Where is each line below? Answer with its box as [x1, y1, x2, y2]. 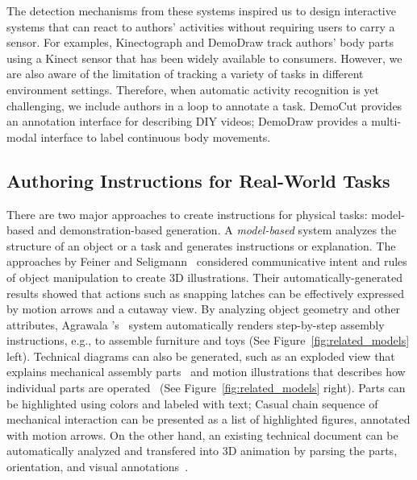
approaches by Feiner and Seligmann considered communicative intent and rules [6, 253, 407, 270]
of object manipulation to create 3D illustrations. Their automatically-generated [6, 268, 402, 285]
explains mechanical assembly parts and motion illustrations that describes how [6, 363, 406, 380]
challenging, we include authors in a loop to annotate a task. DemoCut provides [6, 97, 402, 114]
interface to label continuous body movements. [40, 128, 271, 145]
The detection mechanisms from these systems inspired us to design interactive [6, 2, 396, 19]
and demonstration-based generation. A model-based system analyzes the [37, 221, 397, 238]
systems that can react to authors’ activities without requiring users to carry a [6, 18, 395, 35]
